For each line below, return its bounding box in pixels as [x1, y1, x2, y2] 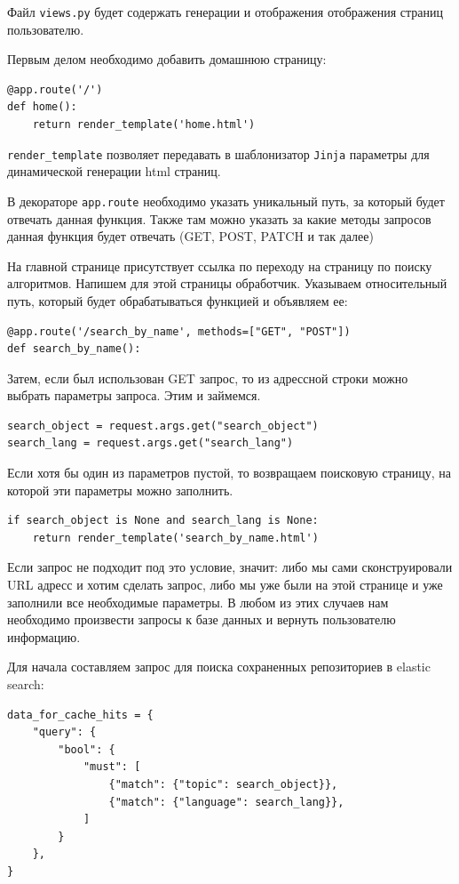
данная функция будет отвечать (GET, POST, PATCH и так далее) [7, 227, 374, 245]
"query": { [32, 726, 97, 739]
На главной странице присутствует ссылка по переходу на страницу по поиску [7, 256, 432, 275]
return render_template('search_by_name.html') [32, 531, 319, 544]
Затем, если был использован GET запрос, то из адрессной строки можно [7, 368, 408, 387]
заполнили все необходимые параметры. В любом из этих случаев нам [7, 592, 389, 611]
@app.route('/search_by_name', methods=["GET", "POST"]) [7, 325, 351, 338]
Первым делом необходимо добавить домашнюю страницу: [7, 50, 327, 68]
